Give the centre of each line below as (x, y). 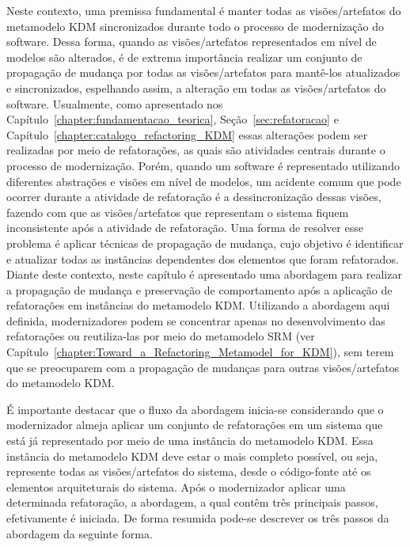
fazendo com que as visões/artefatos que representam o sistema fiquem (178, 212)
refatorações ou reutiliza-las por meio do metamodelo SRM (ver (161, 336)
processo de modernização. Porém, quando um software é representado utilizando (203, 165)
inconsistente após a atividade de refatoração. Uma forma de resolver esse (185, 228)
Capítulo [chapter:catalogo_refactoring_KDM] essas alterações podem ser (187, 134)
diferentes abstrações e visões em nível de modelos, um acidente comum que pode (204, 181)
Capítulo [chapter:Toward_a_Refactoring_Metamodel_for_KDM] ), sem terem (200, 352)
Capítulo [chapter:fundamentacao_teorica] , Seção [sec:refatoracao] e (173, 119)
